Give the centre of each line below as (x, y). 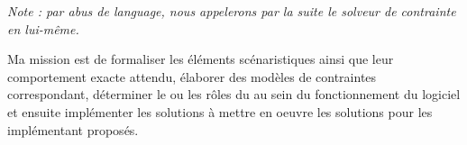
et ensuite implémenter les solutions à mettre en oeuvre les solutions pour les (220, 111)
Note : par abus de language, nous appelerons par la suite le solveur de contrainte (232, 11)
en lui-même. (43, 28)
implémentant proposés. (73, 129)
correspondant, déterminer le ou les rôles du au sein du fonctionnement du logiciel (234, 94)
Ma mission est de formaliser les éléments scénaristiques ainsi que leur (201, 59)
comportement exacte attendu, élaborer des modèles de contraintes (192, 76)
